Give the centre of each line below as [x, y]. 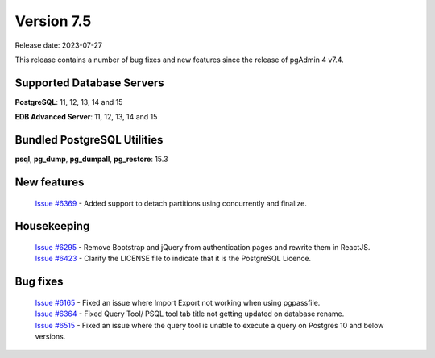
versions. [50, 336]
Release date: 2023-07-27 [58, 45]
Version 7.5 [53, 21]
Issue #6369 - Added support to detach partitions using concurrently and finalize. [171, 203]
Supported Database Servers [89, 83]
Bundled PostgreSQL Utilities [89, 140]
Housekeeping [52, 226]
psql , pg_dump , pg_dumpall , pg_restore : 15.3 [91, 159]
